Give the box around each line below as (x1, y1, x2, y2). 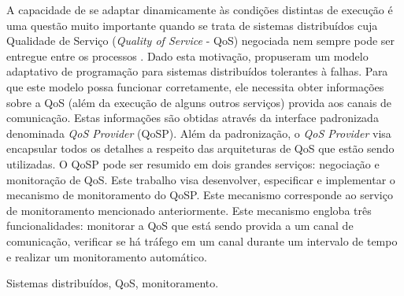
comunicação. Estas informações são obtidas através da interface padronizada (6, 109, 379, 126)
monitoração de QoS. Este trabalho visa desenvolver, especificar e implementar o (6, 171, 395, 187)
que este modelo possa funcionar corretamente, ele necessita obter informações (6, 78, 384, 94)
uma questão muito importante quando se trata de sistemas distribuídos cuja (6, 17, 378, 33)
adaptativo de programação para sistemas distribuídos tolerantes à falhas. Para (6, 63, 388, 80)
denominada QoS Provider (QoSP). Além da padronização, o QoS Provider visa (6, 124, 391, 141)
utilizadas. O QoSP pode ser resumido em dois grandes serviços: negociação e (6, 155, 380, 172)
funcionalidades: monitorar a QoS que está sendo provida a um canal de (6, 217, 354, 234)
